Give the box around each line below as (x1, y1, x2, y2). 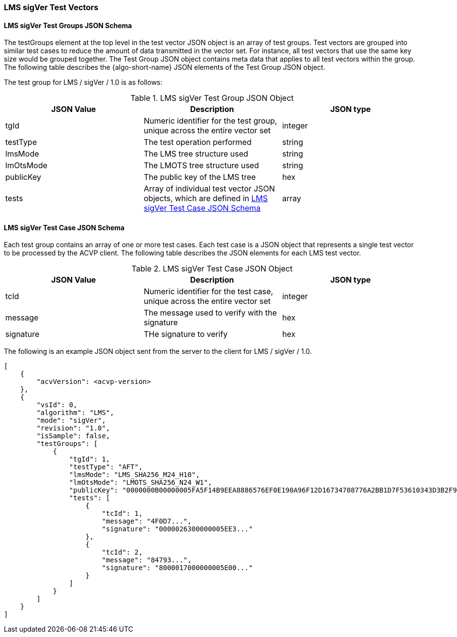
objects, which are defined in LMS (143, 193, 268, 204)
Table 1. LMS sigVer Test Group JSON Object (130, 93, 294, 103)
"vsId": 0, (36, 401, 77, 409)
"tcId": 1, (102, 510, 143, 518)
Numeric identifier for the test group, (143, 116, 277, 126)
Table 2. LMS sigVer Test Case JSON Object (131, 264, 293, 274)
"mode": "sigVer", (36, 416, 106, 425)
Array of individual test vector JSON (143, 184, 275, 194)
